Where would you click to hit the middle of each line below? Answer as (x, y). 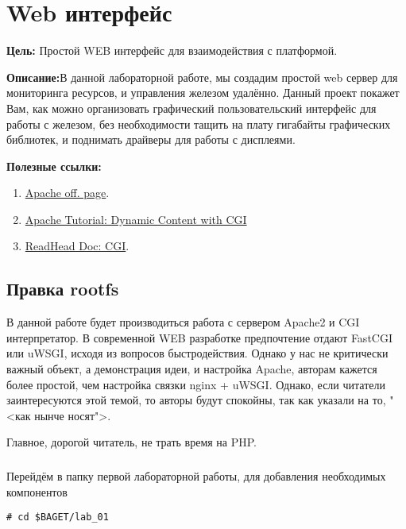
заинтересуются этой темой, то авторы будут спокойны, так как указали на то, (196, 400)
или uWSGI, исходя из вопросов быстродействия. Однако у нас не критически (197, 353)
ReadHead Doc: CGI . (77, 246)
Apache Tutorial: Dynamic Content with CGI (136, 219)
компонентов (37, 491)
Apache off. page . (67, 193)
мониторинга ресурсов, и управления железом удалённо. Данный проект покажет (203, 93)
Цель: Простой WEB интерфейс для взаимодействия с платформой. (172, 50)
